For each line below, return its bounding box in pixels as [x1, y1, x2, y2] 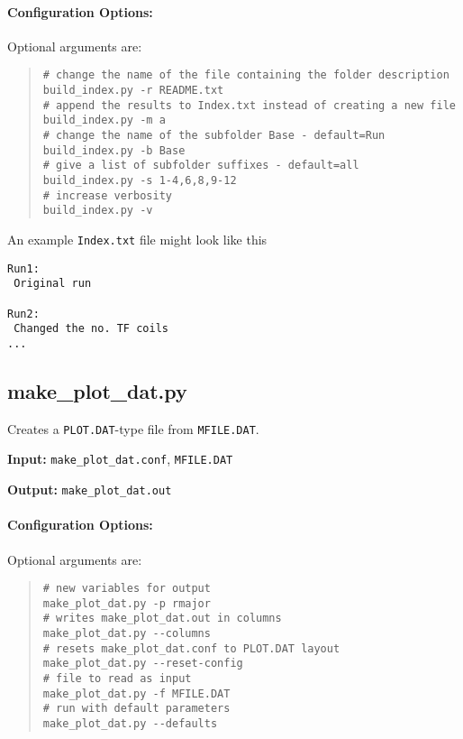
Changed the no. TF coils [14, 322, 168, 336]
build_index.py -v [42, 204, 153, 217]
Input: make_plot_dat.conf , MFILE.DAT [7, 449, 233, 468]
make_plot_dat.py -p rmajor [42, 596, 211, 610]
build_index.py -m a [42, 114, 166, 127]
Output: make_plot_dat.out [7, 480, 172, 499]
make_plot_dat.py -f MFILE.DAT [42, 687, 231, 700]
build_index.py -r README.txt [42, 84, 224, 97]
